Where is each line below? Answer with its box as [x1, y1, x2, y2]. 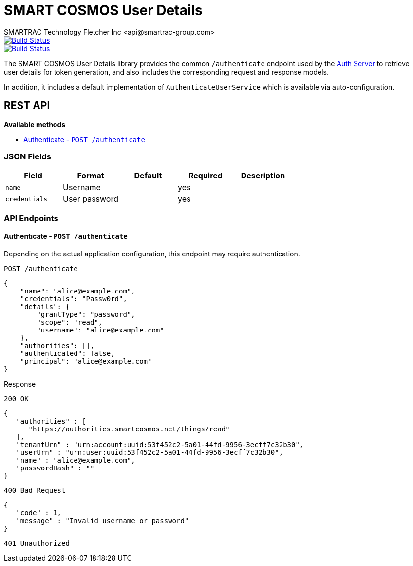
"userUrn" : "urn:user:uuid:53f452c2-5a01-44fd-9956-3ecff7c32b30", [16, 448, 283, 456]
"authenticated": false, [20, 349, 115, 357]
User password [62, 194, 118, 204]
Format [77, 171, 104, 181]
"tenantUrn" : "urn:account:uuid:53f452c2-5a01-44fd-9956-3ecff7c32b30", [16, 440, 304, 449]
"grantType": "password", [37, 310, 135, 318]
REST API [4, 99, 50, 112]
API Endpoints [4, 213, 58, 223]
